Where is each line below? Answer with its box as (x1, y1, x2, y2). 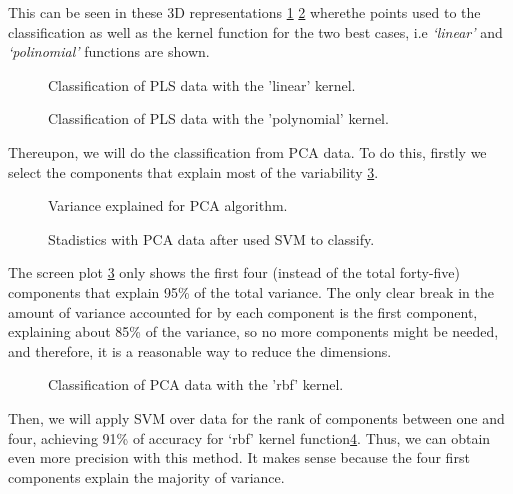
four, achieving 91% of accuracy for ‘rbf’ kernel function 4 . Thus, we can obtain (8, 427, 491, 448)
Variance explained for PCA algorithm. (48, 195, 288, 216)
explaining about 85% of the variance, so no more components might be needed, (8, 321, 499, 342)
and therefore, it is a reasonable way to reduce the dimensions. (8, 340, 392, 361)
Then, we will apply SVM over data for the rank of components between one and (8, 407, 505, 428)
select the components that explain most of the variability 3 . (8, 161, 379, 182)
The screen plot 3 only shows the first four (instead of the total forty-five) (8, 262, 461, 283)
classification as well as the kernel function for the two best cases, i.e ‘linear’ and (8, 21, 503, 42)
